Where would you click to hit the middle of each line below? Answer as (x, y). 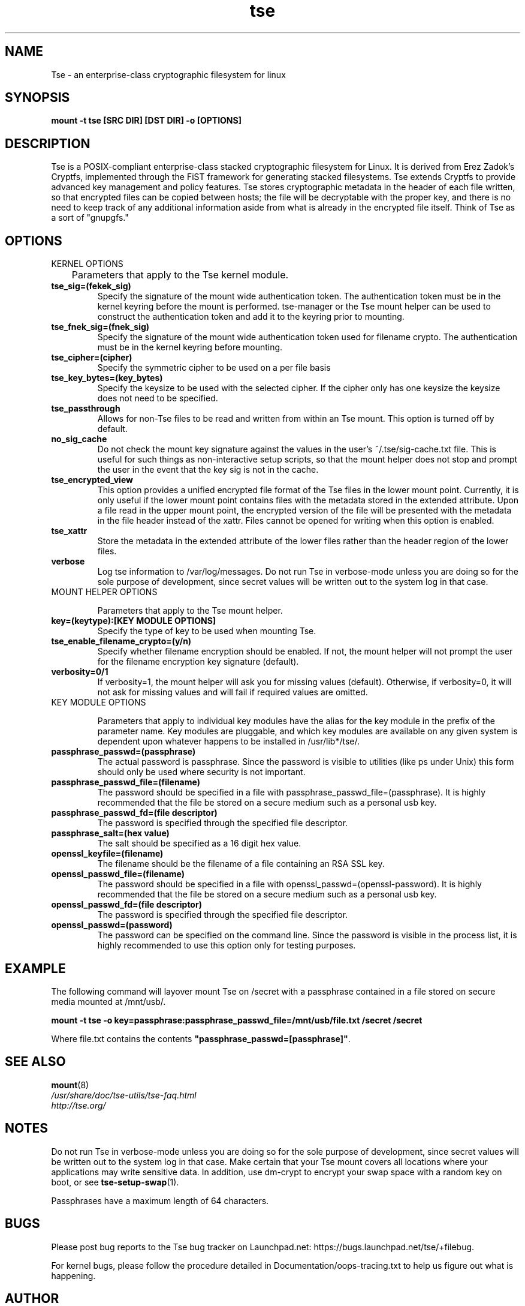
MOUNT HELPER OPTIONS (104, 592)
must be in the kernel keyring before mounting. (190, 347)
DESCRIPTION (48, 143)
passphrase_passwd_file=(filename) (126, 782)
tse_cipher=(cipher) (92, 358)
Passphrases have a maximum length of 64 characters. (160, 1200)
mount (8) (70, 1085)
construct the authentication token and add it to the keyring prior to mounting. (251, 317)
